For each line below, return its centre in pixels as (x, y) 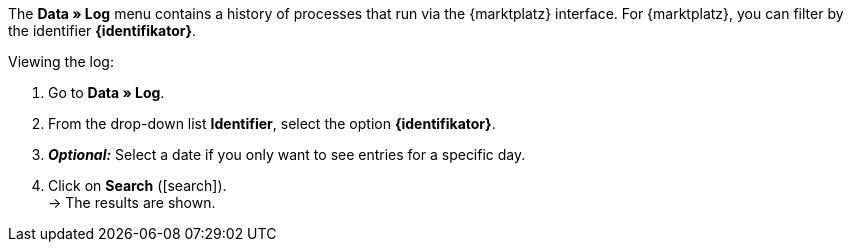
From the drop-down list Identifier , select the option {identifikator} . (272, 123)
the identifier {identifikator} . (102, 30)
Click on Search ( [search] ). (137, 185)
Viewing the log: (61, 61)
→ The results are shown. (132, 202)
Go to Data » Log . (106, 92)
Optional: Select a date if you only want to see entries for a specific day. (287, 154)
